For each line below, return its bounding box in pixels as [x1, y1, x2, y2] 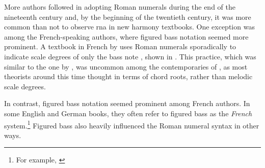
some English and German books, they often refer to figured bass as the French [4, 108, 252, 118]
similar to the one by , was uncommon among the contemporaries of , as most [4, 61, 248, 72]
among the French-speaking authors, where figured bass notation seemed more [4, 31, 249, 42]
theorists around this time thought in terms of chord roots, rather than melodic [4, 71, 253, 82]
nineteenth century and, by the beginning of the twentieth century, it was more [4, 11, 251, 22]
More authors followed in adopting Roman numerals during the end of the [4, 2, 235, 12]
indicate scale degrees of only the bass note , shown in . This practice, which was [4, 51, 256, 61]
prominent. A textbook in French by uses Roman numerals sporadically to [4, 41, 236, 52]
